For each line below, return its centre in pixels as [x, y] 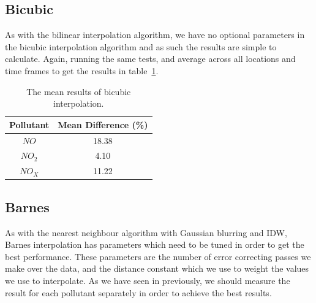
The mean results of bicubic [79, 91]
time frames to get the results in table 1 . [82, 70]
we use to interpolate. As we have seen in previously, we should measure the [148, 280]
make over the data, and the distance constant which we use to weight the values [157, 268]
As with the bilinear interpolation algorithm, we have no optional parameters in [155, 35]
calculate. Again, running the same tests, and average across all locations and [150, 59]
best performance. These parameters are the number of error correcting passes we [158, 256]
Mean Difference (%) [103, 124]
